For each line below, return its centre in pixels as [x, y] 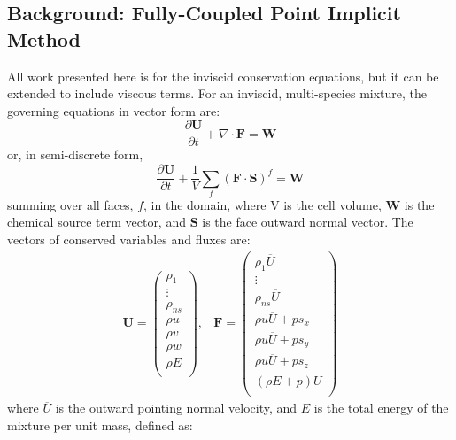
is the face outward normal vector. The [308, 222]
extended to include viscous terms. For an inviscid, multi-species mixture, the [217, 93]
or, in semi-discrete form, [75, 154]
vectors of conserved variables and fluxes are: [129, 239]
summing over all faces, [70, 204]
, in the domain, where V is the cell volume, [263, 204]
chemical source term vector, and [97, 222]
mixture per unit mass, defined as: [100, 425]
